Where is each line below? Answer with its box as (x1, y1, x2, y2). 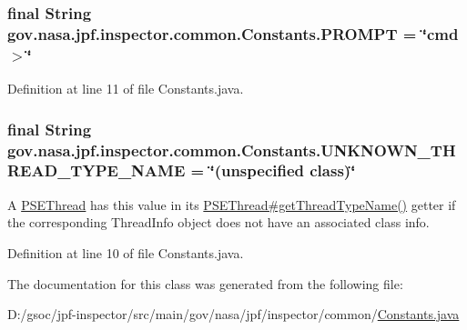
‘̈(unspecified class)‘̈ (209, 159, 356, 182)
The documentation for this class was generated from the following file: (7, 274, 403, 293)
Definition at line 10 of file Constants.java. (7, 243, 244, 262)
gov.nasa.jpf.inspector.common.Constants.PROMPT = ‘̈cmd (7, 22, 459, 45)
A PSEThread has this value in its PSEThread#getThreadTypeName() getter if (7, 195, 456, 214)
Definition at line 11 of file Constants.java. (7, 79, 244, 98)
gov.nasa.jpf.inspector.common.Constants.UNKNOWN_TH (7, 138, 456, 161)
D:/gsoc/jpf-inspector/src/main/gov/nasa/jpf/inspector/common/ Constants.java (7, 305, 460, 324)
